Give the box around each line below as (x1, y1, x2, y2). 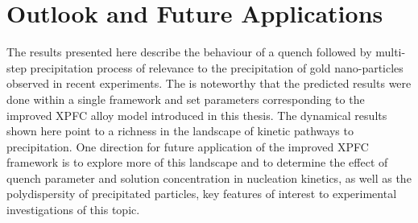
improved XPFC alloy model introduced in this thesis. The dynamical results (6, 106, 387, 123)
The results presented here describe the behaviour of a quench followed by (6, 43, 372, 60)
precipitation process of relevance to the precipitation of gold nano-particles (30, 59, 404, 76)
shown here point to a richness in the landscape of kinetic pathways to (6, 122, 354, 139)
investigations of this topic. (6, 201, 140, 218)
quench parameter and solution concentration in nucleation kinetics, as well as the (6, 169, 412, 186)
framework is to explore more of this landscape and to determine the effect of (6, 154, 388, 171)
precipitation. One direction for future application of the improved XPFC (6, 138, 369, 155)
